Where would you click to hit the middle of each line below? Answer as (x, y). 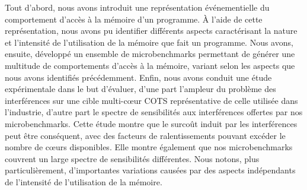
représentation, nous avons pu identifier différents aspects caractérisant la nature (151, 31)
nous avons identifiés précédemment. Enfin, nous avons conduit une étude (138, 77)
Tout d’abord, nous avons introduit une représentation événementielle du (137, 7)
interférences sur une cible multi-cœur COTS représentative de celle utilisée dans (151, 100)
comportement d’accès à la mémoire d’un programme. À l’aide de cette (134, 19)
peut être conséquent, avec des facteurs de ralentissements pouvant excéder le (145, 135)
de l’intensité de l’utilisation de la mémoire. (84, 181)
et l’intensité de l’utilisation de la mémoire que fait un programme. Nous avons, (149, 42)
